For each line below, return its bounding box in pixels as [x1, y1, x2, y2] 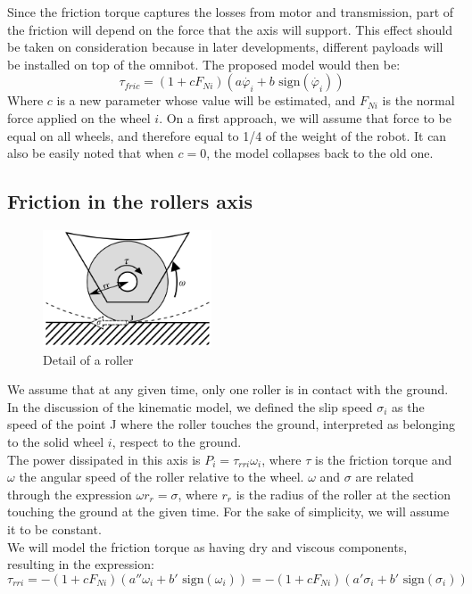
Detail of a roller [43, 350, 134, 368]
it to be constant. [7, 520, 102, 539]
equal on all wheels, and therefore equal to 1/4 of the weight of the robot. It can [7, 126, 447, 144]
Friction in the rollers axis [7, 187, 253, 215]
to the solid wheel [7, 433, 104, 451]
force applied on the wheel [7, 108, 151, 127]
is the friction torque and [314, 450, 452, 468]
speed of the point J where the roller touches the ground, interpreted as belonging [7, 415, 455, 433]
